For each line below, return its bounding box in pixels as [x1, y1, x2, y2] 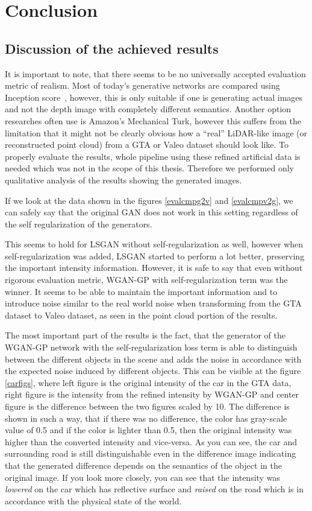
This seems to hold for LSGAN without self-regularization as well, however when [5, 238, 304, 250]
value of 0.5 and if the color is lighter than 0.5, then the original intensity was [5, 424, 292, 436]
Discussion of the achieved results [5, 39, 219, 57]
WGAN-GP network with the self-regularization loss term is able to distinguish [5, 341, 298, 354]
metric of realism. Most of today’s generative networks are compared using [5, 79, 280, 92]
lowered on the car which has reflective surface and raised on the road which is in [5, 483, 304, 495]
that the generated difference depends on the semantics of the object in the [5, 459, 282, 471]
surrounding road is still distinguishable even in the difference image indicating [5, 447, 296, 460]
